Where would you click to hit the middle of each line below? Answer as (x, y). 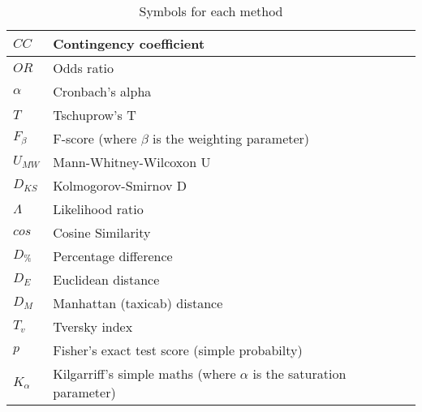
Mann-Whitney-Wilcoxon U (132, 162)
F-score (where (95, 138)
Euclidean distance (106, 279)
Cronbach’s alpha (102, 91)
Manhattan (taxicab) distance (138, 303)
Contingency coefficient (129, 43)
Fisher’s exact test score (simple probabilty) (178, 350)
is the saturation (299, 373)
